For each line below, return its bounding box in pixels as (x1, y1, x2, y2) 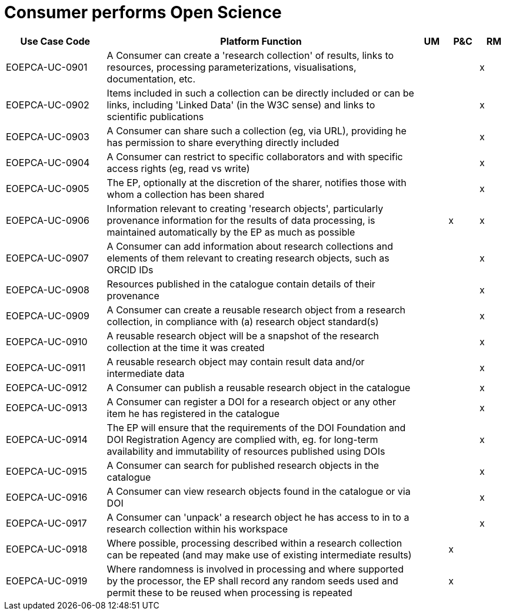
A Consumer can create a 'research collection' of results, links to (106, 49, 394, 61)
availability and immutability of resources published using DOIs (106, 445, 385, 457)
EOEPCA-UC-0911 (6, 361, 85, 373)
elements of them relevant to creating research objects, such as (106, 252, 390, 264)
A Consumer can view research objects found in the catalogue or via (106, 485, 411, 497)
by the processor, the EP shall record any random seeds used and (106, 574, 398, 587)
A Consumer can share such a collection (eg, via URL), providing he (106, 124, 407, 137)
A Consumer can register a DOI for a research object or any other (106, 395, 396, 408)
